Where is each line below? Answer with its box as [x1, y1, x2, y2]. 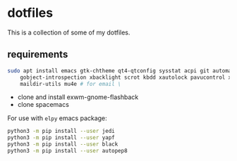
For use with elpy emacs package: [7, 114, 107, 122]
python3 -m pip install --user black [7, 141, 119, 148]
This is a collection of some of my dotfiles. [7, 28, 130, 37]
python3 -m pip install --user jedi [7, 128, 115, 135]
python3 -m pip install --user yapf [7, 134, 115, 141]
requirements [7, 49, 68, 60]
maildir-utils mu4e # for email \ [20, 80, 121, 87]
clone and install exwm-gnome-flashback [17, 93, 139, 101]
